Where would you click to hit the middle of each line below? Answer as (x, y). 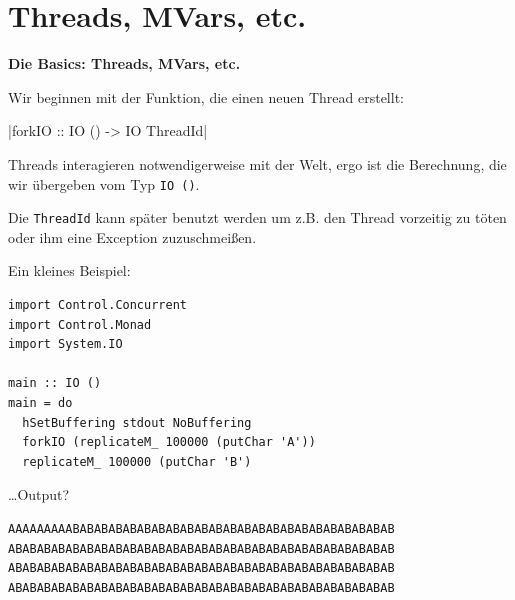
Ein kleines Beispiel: (69, 270)
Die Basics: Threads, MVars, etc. (124, 63)
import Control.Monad (80, 324)
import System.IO (65, 344)
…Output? (39, 494)
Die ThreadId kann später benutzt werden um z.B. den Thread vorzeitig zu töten (257, 217)
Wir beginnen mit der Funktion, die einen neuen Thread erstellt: (206, 96)
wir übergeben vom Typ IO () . (104, 183)
